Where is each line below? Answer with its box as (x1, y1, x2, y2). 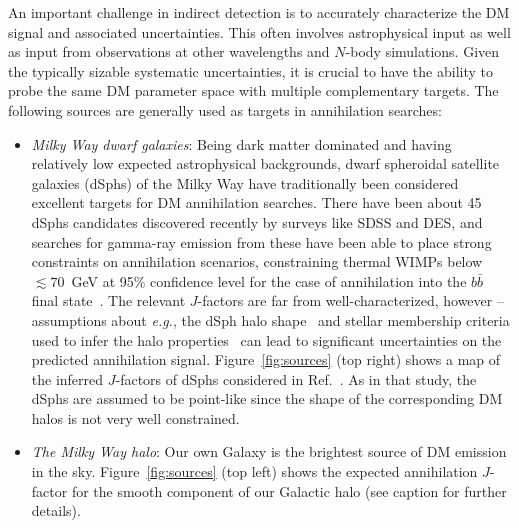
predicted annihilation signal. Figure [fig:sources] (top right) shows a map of (31, 349, 501, 370)
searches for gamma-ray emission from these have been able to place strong (31, 231, 492, 252)
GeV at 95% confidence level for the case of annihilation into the (71, 270, 467, 291)
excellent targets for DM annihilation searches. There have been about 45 (31, 192, 482, 213)
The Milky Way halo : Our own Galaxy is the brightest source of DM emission (31, 441, 507, 462)
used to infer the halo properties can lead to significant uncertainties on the (31, 329, 502, 350)
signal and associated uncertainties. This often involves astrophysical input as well (8, 21, 511, 42)
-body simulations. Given (345, 41, 500, 62)
